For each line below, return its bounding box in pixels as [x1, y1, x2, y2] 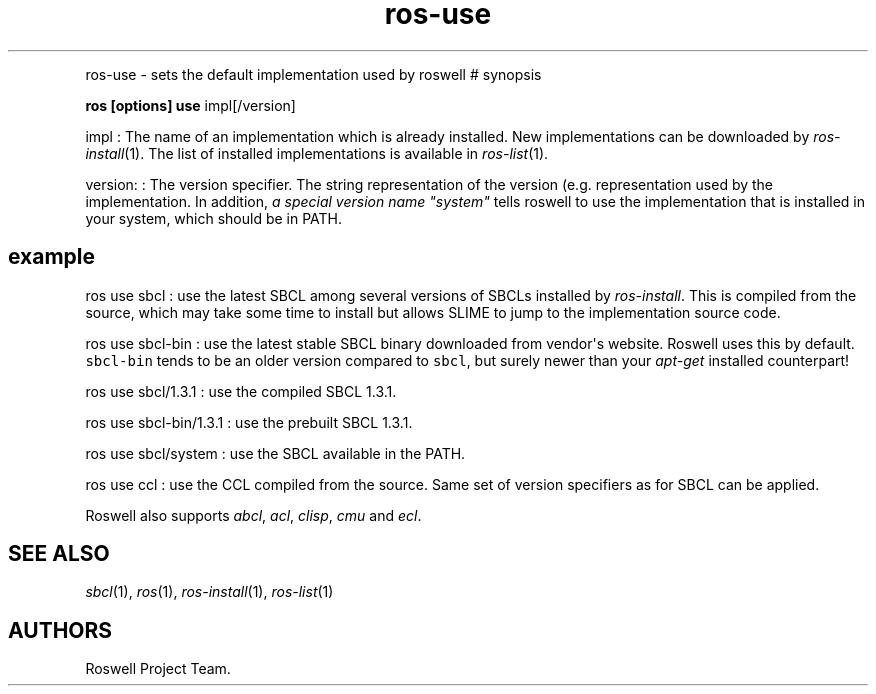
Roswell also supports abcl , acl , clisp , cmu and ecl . [85, 506, 422, 524]
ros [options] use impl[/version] [85, 96, 296, 114]
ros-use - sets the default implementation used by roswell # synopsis [85, 65, 542, 83]
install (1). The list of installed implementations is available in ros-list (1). [85, 144, 549, 162]
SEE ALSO [8, 541, 110, 567]
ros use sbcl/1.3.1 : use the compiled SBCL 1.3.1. [85, 382, 397, 400]
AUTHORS [8, 617, 113, 643]
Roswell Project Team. [85, 660, 231, 678]
